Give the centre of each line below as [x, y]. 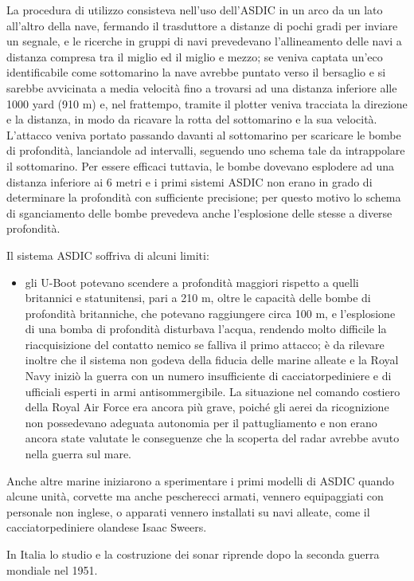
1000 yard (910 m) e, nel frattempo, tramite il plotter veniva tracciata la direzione [207, 103]
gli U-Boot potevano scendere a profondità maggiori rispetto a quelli [192, 282]
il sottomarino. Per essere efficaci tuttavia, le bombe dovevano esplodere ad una [201, 165]
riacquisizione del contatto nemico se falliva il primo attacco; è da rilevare [205, 344]
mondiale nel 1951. [52, 569]
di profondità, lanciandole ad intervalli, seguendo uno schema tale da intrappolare [206, 150]
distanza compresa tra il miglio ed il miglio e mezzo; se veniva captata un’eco [195, 56]
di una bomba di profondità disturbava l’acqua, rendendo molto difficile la [206, 329]
